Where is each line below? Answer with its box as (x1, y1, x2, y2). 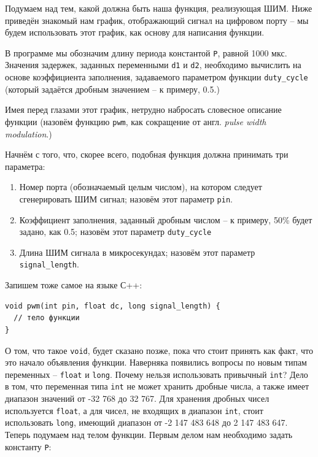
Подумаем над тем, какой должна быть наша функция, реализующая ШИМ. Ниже (5, 2, 312, 14)
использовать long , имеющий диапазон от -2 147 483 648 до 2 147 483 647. (5, 416, 288, 429)
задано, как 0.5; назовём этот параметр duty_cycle (19, 225, 212, 238)
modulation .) (5, 127, 52, 140)
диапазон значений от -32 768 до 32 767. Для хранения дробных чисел (5, 392, 270, 405)
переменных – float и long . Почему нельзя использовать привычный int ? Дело (5, 367, 308, 380)
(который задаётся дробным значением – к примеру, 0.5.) (5, 82, 220, 95)
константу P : (5, 440, 52, 453)
